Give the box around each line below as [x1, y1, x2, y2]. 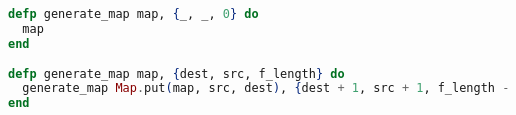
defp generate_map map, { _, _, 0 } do [8, 7, 259, 21]
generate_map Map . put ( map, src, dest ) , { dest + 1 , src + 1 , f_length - [22, 81, 510, 96]
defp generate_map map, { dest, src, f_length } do [8, 66, 345, 81]
